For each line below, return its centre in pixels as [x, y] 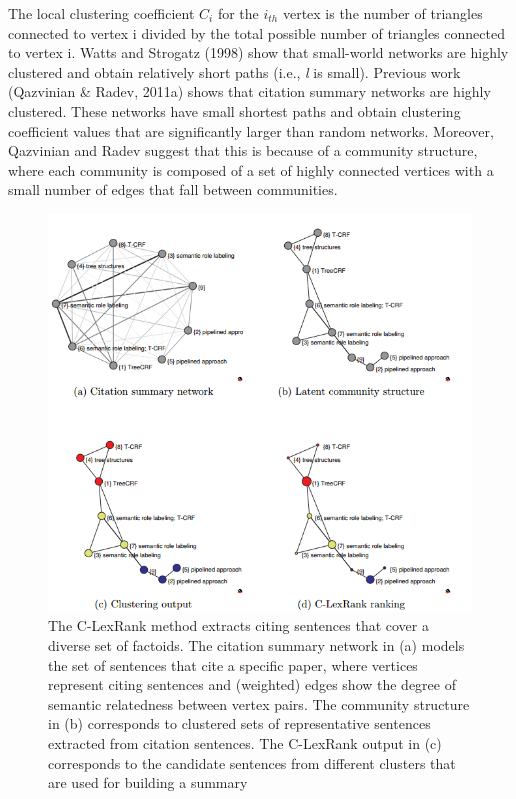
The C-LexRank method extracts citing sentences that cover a [238, 625]
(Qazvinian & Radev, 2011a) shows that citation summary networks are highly [249, 91]
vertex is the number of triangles [382, 13]
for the [238, 13]
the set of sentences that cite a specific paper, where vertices [233, 664]
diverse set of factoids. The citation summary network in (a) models [256, 645]
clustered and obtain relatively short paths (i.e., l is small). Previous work [234, 71]
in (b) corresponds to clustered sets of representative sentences [239, 723]
